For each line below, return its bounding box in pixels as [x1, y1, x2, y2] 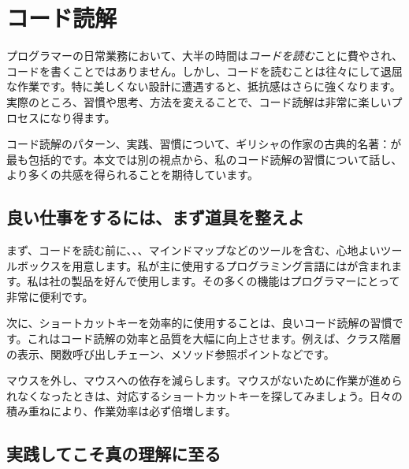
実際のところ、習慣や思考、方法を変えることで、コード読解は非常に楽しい [6, 93, 392, 110]
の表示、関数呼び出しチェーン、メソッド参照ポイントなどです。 [6, 345, 335, 362]
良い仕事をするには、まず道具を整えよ [6, 205, 304, 229]
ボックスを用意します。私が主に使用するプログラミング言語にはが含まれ [17, 257, 392, 274]
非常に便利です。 [6, 288, 94, 304]
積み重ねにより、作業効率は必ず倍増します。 [6, 403, 236, 419]
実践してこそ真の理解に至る [6, 441, 221, 466]
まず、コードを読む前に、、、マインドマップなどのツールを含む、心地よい [6, 242, 381, 259]
